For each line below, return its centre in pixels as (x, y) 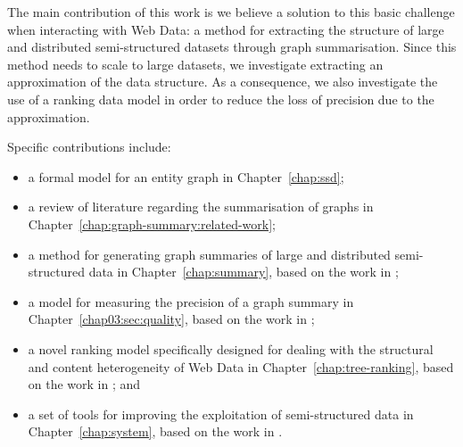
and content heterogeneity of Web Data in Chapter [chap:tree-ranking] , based (241, 366)
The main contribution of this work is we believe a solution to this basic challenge (231, 12)
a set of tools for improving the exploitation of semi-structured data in (221, 414)
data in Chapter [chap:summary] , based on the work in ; (244, 272)
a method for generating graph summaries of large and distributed (209, 254)
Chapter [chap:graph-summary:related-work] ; (152, 223)
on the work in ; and (84, 384)
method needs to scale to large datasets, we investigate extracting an (195, 64)
